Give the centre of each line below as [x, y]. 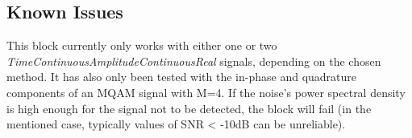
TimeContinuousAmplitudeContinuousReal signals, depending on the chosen [194, 61]
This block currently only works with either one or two [142, 45]
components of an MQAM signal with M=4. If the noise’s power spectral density [206, 92]
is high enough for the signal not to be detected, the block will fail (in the [189, 108]
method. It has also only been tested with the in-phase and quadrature [182, 77]
